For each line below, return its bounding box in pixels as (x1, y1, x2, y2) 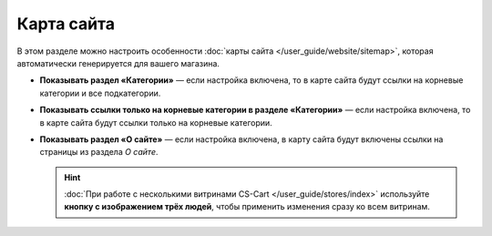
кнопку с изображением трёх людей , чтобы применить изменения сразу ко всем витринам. (64, 201, 430, 212)
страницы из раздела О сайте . (39, 147, 159, 158)
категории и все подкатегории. (39, 87, 161, 98)
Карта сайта (16, 14, 116, 34)
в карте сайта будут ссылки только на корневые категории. (39, 117, 272, 128)
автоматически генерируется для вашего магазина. (16, 57, 220, 68)
